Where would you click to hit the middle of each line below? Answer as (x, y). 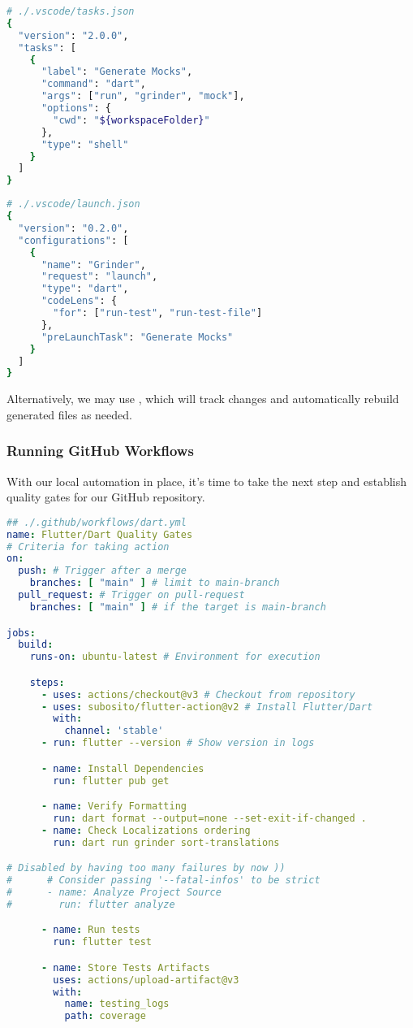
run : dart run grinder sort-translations (166, 842)
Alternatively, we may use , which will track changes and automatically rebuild (203, 399)
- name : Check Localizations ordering (146, 830)
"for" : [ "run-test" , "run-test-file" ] (158, 313)
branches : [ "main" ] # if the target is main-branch (178, 607)
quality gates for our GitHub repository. (106, 497)
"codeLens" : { (79, 301)
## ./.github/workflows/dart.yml (97, 522)
